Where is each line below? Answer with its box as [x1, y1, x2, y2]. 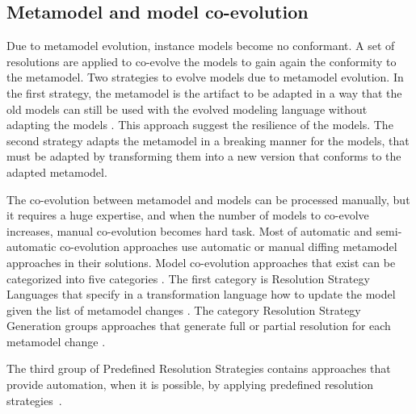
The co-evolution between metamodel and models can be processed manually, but [6, 190, 410, 207]
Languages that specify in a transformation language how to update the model [6, 286, 396, 303]
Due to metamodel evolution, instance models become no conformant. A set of [6, 37, 395, 54]
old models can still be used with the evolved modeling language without [6, 100, 368, 117]
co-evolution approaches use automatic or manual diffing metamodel [60, 238, 397, 255]
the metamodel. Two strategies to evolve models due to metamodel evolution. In [6, 69, 404, 86]
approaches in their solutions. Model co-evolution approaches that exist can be [6, 253, 396, 270]
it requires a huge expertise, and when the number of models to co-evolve [6, 207, 369, 224]
